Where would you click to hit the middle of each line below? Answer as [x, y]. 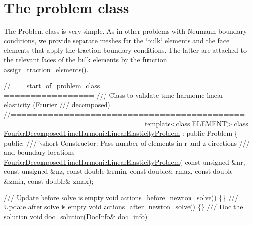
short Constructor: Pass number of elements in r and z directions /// [146, 142]
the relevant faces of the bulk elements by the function [85, 59]
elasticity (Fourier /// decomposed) [57, 104]
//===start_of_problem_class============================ [126, 85]
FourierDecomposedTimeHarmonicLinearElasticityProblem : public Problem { [121, 133]
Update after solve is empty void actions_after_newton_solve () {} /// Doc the [124, 207]
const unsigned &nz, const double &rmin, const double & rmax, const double [118, 171]
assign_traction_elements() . [46, 69]
